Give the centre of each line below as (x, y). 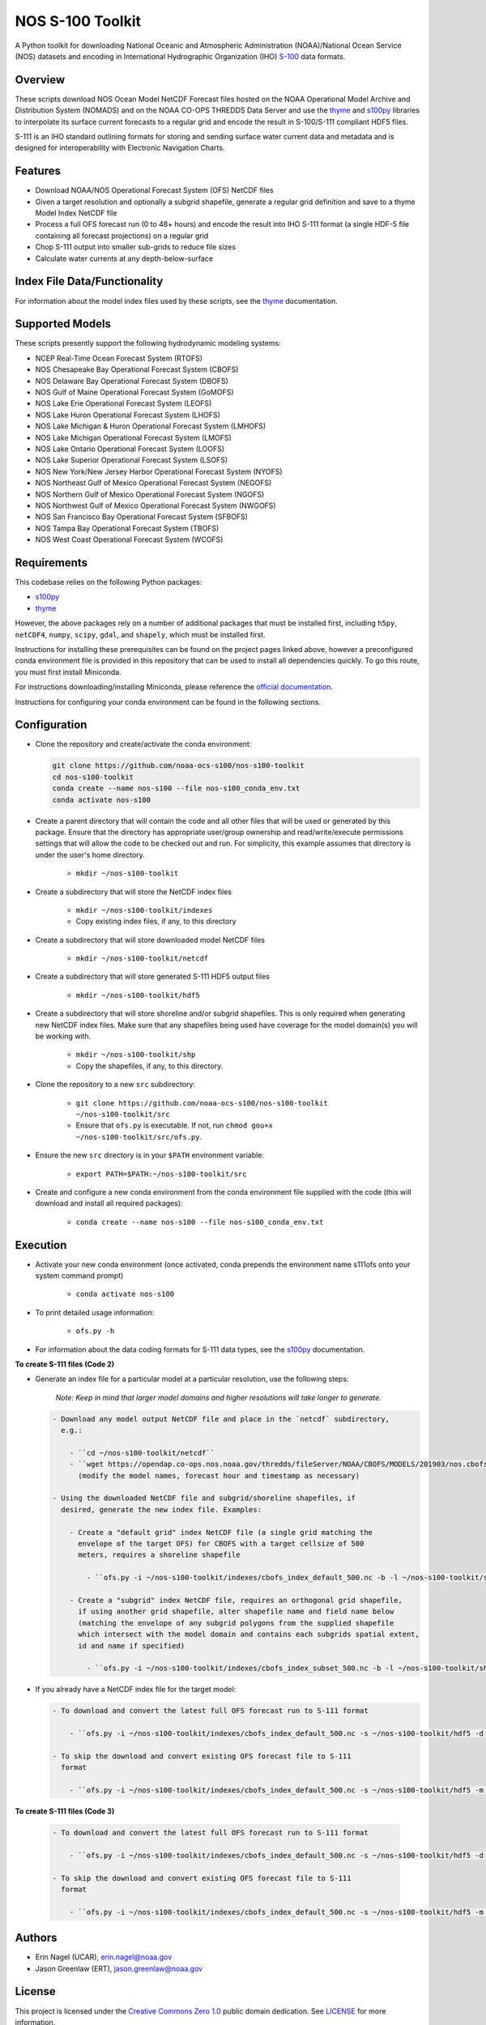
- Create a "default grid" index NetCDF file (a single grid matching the (221, 1532)
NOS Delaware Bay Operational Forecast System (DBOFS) (132, 381)
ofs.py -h (95, 1331)
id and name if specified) (132, 1646)
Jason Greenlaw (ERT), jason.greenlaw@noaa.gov (119, 1968)
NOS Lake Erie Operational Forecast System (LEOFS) (124, 403)
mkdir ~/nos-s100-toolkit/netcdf (142, 959)
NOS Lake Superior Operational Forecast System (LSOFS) (132, 460)
